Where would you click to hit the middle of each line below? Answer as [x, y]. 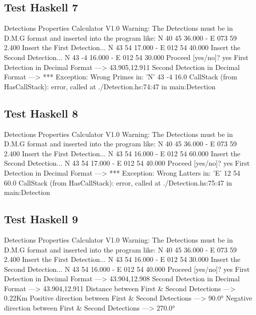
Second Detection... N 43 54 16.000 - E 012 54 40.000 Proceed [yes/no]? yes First [127, 269]
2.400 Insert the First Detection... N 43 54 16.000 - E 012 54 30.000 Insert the [122, 259]
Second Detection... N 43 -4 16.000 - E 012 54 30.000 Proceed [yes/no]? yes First [126, 57]
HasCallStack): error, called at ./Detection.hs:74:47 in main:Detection [110, 86]
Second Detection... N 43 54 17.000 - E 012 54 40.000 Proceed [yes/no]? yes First [127, 163]
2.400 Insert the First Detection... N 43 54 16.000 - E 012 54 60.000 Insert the [122, 153]
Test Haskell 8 [41, 113]
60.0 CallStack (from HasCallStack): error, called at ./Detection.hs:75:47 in [118, 182]
